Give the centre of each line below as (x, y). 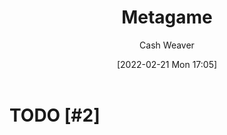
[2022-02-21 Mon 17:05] (167, 64)
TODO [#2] (55, 115)
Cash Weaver (167, 45)
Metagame (167, 17)
